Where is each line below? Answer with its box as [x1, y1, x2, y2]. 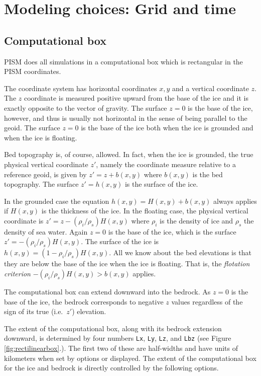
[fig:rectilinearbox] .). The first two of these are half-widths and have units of [4, 343, 238, 353]
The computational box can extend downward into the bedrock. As [4, 286, 211, 297]
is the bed [192, 169, 223, 179]
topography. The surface [4, 179, 79, 189]
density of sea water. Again [4, 226, 88, 237]
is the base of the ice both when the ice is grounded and [81, 122, 253, 133]
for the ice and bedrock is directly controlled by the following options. [4, 362, 219, 373]
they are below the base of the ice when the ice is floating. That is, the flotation [4, 258, 250, 269]
